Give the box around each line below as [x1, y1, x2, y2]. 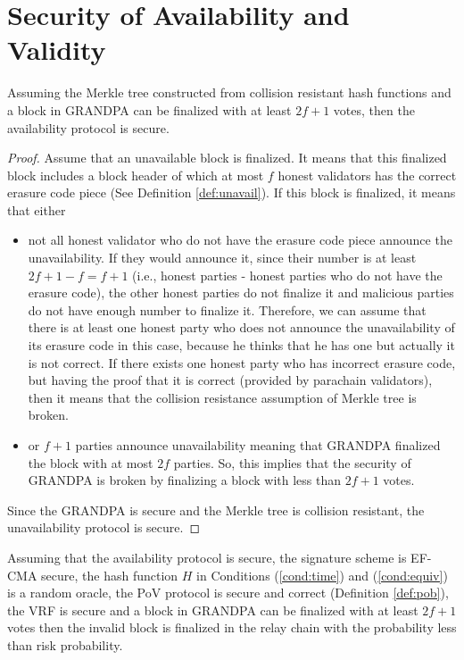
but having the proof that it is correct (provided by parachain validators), [28, 371, 433, 389]
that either [7, 200, 66, 219]
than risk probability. [7, 635, 123, 654]
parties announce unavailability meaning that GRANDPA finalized [75, 436, 441, 454]
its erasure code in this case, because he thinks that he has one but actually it [28, 336, 455, 355]
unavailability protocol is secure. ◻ [7, 518, 201, 537]
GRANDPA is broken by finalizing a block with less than [28, 471, 341, 489]
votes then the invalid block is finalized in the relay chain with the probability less [7, 618, 457, 637]
